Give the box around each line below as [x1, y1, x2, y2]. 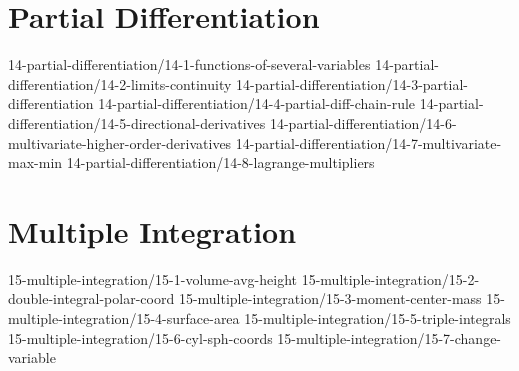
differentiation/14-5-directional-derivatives [8, 112, 266, 133]
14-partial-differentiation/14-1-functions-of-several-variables [8, 54, 371, 75]
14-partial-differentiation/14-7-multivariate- [235, 132, 502, 153]
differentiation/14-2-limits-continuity [8, 73, 232, 94]
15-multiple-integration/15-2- [301, 268, 480, 289]
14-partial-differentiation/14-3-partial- [236, 73, 468, 94]
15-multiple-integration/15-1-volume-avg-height [8, 268, 297, 289]
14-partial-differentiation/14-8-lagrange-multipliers [66, 152, 375, 173]
